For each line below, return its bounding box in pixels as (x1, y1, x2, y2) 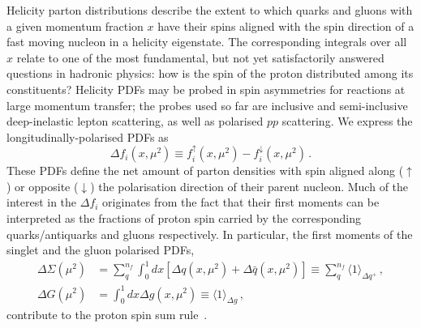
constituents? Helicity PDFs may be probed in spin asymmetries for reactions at (6, 80, 406, 97)
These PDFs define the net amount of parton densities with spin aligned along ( (6, 162, 404, 179)
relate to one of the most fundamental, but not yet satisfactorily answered (16, 49, 384, 66)
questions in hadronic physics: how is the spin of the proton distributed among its (6, 65, 414, 82)
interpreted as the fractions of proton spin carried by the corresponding (6, 209, 361, 226)
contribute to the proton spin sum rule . (6, 306, 208, 323)
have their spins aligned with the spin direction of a (157, 17, 415, 34)
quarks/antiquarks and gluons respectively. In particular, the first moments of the (6, 225, 413, 242)
